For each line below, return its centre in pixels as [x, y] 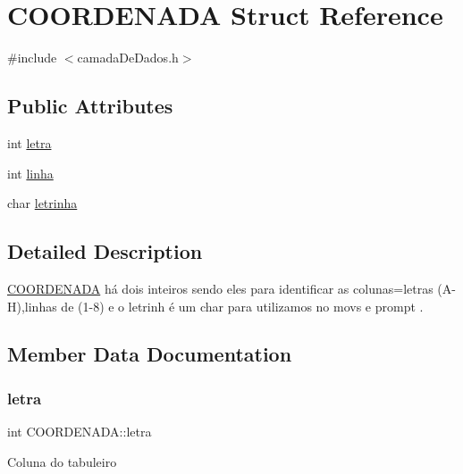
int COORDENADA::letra [80, 432]
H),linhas [32, 306]
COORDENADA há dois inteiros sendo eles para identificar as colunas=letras [220, 288]
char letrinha [42, 203]
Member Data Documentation [150, 354]
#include [32, 58]
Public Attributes [90, 106]
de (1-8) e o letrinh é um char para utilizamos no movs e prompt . [242, 306]
